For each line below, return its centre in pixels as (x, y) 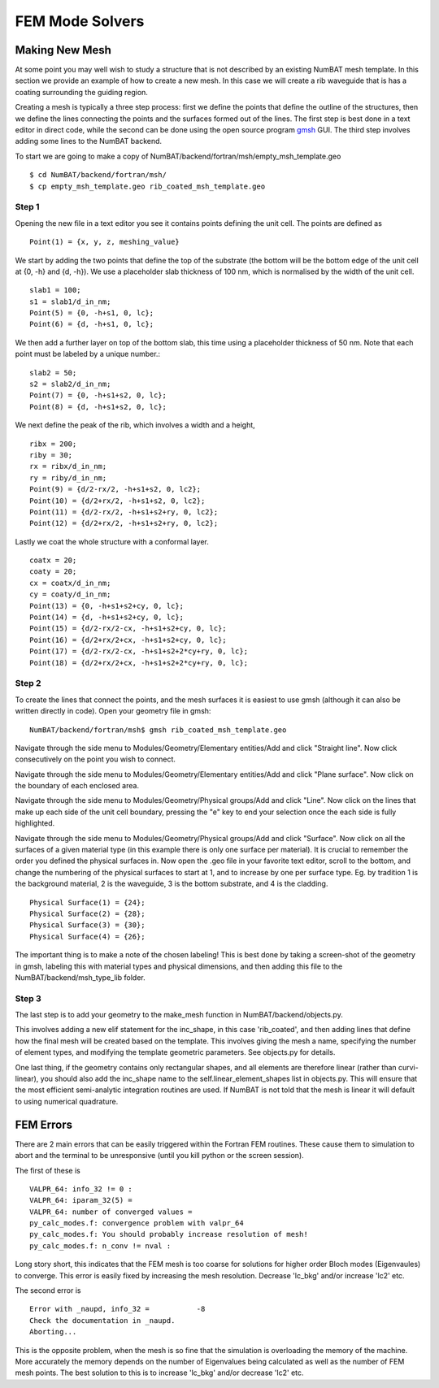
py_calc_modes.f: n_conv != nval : (100, 1246)
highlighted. (35, 823)
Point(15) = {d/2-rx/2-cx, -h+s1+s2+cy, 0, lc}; (128, 629)
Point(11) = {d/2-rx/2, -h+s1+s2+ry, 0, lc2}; (124, 512)
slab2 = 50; (53, 373)
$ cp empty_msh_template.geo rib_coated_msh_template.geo (148, 186)
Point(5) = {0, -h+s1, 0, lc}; (92, 313)
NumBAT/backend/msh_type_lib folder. (80, 977)
